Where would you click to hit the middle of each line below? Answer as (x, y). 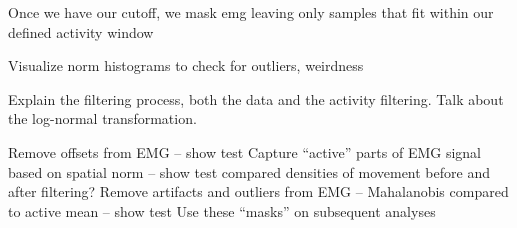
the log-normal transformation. (102, 118)
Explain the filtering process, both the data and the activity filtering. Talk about (256, 98)
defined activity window (81, 31)
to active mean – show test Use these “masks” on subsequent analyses (222, 210)
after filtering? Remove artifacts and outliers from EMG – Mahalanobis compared (258, 191)
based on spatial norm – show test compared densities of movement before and (249, 171)
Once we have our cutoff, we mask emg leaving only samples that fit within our (251, 12)
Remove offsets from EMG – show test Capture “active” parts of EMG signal (245, 151)
